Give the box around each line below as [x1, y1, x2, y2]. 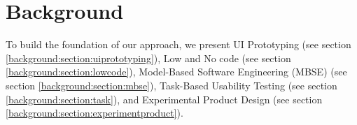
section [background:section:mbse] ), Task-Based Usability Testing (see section [6, 78, 337, 92]
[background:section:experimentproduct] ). [6, 105, 183, 120]
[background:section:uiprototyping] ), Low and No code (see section [6, 50, 291, 65]
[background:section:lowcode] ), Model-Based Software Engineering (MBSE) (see [6, 64, 347, 79]
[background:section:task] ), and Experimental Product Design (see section [6, 91, 323, 106]
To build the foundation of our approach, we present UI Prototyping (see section [6, 37, 351, 52]
